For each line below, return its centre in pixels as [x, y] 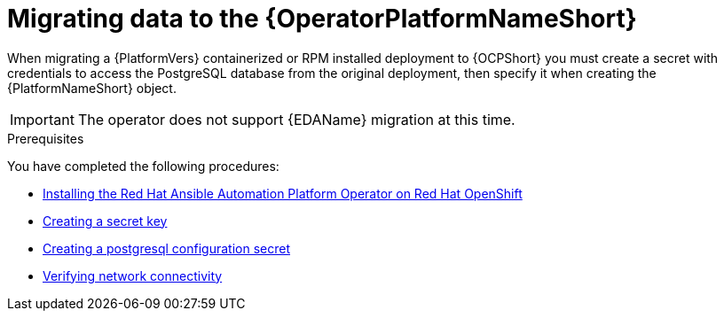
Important [42, 119]
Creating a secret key [105, 221]
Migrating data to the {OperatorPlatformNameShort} [322, 19]
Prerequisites [46, 138]
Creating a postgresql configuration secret [167, 248]
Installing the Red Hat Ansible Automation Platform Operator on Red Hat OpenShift [283, 193]
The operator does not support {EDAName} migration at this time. [296, 119]
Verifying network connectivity [133, 275]
